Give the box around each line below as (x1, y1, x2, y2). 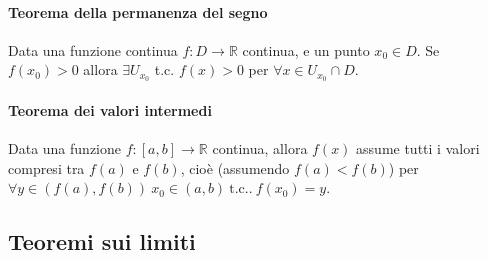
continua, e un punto (242, 39, 370, 60)
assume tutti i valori (356, 138, 480, 159)
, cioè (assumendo (180, 157, 290, 178)
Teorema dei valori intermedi (8, 99, 212, 120)
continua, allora (212, 138, 308, 159)
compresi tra (8, 157, 85, 178)
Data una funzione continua (8, 39, 178, 60)
